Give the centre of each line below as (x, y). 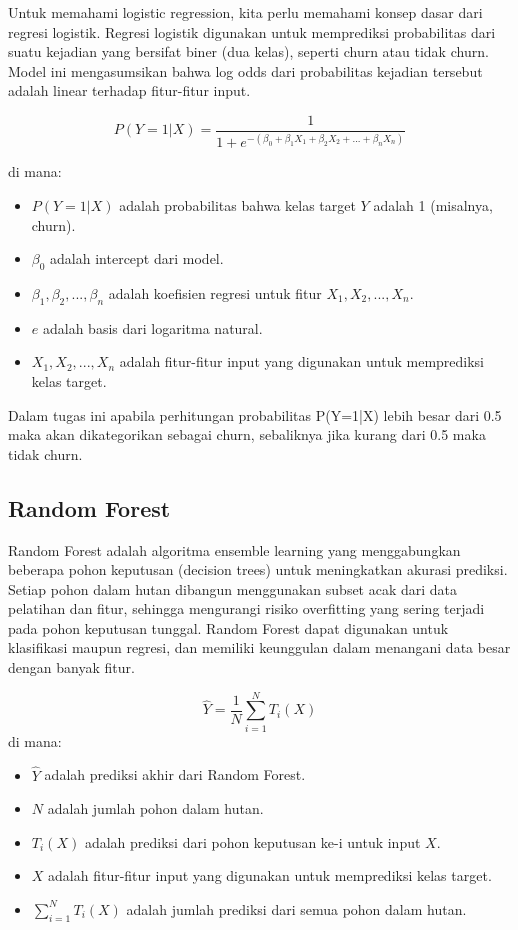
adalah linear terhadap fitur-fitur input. (129, 90)
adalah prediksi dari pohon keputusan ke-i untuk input (252, 841)
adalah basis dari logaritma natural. (152, 327)
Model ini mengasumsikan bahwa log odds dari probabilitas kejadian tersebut (245, 70)
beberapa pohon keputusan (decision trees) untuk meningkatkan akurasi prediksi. (258, 569)
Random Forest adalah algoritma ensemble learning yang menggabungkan (234, 549)
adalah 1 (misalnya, (433, 204)
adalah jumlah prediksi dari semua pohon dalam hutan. (296, 908)
